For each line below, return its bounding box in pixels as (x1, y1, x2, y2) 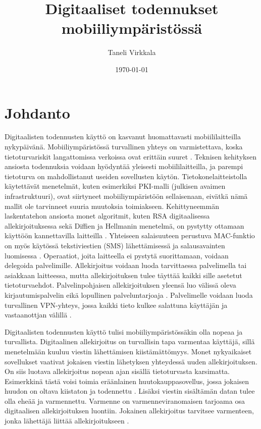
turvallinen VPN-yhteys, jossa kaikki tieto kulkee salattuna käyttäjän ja (5, 299, 228, 310)
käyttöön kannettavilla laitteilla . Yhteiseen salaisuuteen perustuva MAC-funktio (5, 230, 255, 241)
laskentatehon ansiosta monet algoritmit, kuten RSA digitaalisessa (5, 210, 210, 221)
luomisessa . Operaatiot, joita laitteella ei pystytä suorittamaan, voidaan (5, 250, 229, 260)
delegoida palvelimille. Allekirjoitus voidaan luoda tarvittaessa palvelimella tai (5, 260, 247, 271)
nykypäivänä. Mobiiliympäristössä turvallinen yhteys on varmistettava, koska (5, 141, 243, 152)
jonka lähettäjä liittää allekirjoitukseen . (5, 415, 129, 426)
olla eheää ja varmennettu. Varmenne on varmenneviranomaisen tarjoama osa (5, 395, 245, 406)
